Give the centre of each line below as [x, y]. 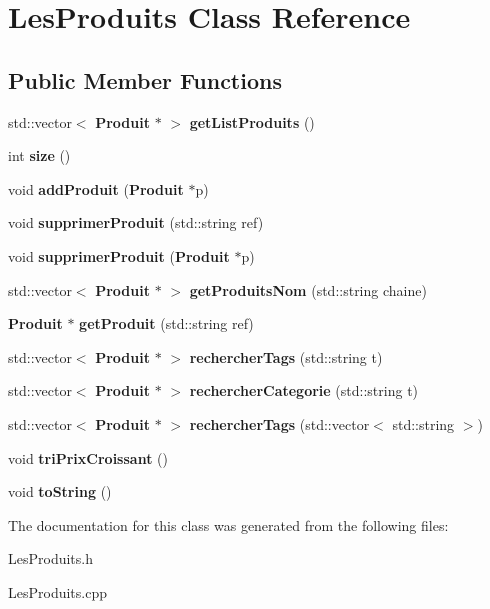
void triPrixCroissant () [88, 457]
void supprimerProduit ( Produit [119, 255]
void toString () [60, 491]
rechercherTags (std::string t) [286, 356]
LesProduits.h [50, 558]
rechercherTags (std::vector [279, 423]
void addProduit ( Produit [96, 188]
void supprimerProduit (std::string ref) [136, 222]
